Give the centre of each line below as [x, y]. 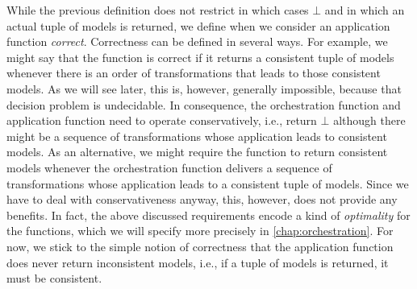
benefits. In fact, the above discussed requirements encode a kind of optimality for [208, 215]
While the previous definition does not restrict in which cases [158, 10]
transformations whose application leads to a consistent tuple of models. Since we [208, 183]
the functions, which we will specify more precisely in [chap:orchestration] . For [200, 231]
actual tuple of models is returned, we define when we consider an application [198, 25]
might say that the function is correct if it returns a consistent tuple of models [200, 57]
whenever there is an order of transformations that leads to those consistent [194, 73]
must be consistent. [54, 278]
